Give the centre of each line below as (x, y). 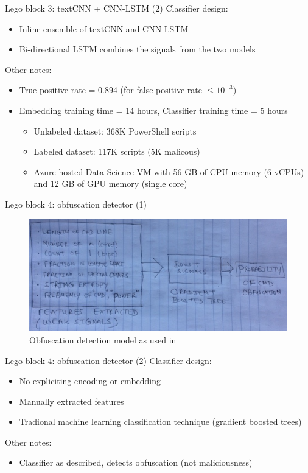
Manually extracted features (72, 401)
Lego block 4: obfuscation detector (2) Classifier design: (108, 360)
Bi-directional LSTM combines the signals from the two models (137, 49)
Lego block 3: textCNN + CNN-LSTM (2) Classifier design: (117, 8)
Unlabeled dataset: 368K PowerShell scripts (115, 131)
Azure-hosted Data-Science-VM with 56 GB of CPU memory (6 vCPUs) (169, 171)
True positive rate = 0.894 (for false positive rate (111, 90)
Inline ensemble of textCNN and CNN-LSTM (104, 28)
